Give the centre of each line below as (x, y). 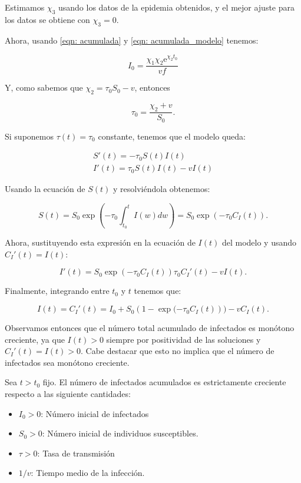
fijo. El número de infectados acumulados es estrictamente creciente (164, 382)
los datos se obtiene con (47, 19)
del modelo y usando (259, 242)
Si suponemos (29, 136)
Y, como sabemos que (44, 87)
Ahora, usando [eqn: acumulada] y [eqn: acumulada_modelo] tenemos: (132, 40)
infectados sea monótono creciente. (67, 362)
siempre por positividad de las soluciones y (183, 339)
